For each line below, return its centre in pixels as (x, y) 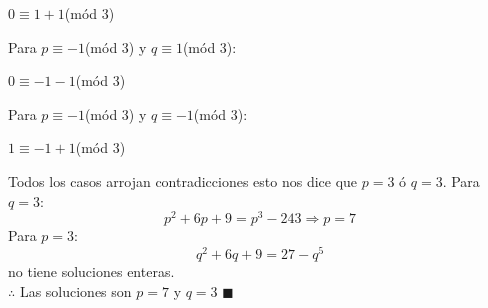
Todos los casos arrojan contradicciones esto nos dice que (183, 180)
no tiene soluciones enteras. (91, 270)
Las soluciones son (75, 290)
